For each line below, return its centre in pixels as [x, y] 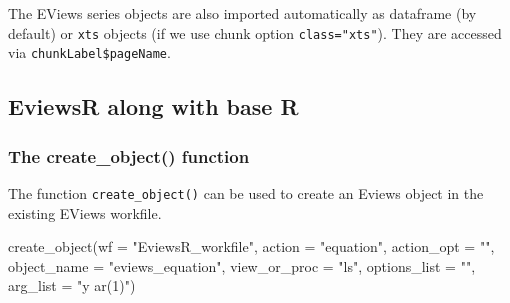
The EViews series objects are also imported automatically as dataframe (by [242, 13]
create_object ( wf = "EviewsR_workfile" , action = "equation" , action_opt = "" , [251, 246]
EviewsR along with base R [153, 106]
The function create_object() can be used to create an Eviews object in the [246, 192]
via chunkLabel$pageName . [89, 52]
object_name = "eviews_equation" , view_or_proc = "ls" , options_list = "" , [242, 265]
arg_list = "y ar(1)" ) [72, 285]
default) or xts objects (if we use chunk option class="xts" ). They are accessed [255, 32]
